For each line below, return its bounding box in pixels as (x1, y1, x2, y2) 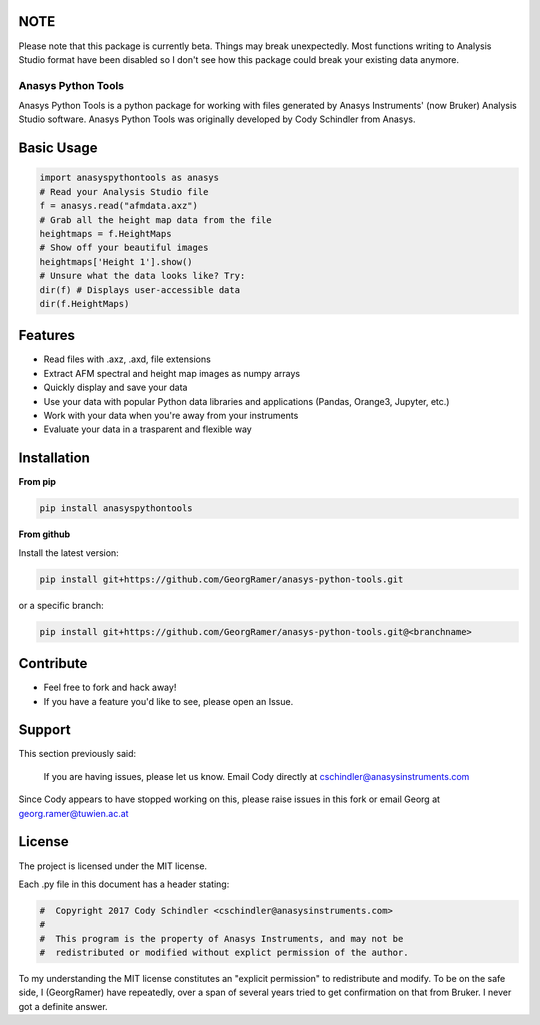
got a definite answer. (18, 1000, 109, 1012)
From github (18, 528, 71, 540)
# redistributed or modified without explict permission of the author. (39, 947, 409, 959)
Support (18, 721, 71, 739)
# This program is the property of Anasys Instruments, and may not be (39, 933, 404, 944)
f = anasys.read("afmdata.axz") (39, 200, 199, 212)
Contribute (18, 655, 88, 672)
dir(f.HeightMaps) (39, 298, 130, 309)
